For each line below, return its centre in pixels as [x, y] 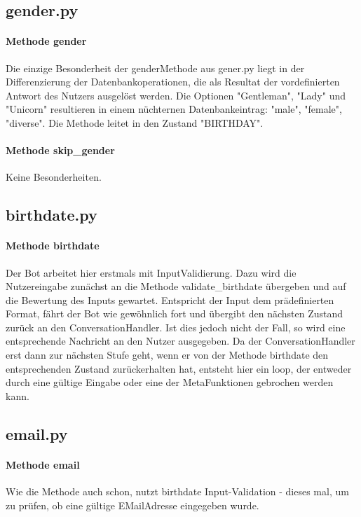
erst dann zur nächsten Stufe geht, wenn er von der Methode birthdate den [167, 355]
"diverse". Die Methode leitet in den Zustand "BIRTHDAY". [135, 122]
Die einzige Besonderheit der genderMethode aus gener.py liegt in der [155, 68]
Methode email [43, 464]
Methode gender [46, 41]
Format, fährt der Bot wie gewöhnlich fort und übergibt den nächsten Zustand [175, 313]
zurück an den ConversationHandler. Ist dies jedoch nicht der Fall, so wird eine [176, 327]
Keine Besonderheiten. [54, 177]
